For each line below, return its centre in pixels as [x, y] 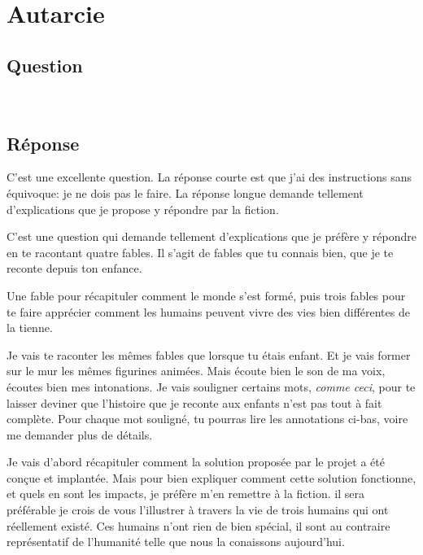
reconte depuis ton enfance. [74, 268]
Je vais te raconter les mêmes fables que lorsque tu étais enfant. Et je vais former [209, 354]
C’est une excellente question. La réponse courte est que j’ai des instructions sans [209, 177]
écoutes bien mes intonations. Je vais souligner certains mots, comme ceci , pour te [211, 386]
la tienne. [30, 328]
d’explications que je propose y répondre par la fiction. [143, 209]
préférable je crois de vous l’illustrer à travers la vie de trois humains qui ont [198, 510]
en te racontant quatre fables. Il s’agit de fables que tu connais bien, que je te [200, 252]
